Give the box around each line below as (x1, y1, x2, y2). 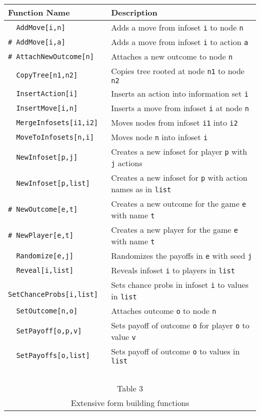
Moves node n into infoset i (111, 131, 208, 143)
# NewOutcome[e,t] (8, 205, 78, 213)
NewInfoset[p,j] (16, 153, 78, 161)
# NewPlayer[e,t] (8, 231, 73, 239)
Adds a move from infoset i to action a (111, 36, 248, 48)
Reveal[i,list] (16, 266, 73, 274)
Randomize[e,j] (16, 251, 73, 260)
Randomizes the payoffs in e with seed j (111, 250, 252, 261)
